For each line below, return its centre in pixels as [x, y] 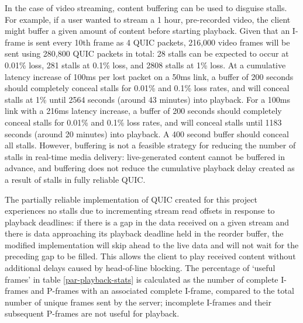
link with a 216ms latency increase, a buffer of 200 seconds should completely [143, 111]
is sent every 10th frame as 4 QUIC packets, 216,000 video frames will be [159, 42]
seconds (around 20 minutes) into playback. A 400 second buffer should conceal [147, 133]
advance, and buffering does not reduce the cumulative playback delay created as [150, 168]
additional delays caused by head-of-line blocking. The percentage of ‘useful [140, 268]
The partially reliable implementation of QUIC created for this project [131, 199]
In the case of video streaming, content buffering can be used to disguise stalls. [146, 8]
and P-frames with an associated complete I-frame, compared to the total [162, 291]
